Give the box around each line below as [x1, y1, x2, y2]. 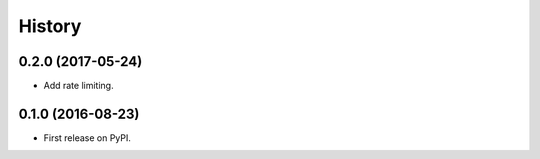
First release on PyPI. [43, 131, 132, 144]
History [18, 15, 82, 37]
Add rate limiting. [43, 80, 114, 92]
